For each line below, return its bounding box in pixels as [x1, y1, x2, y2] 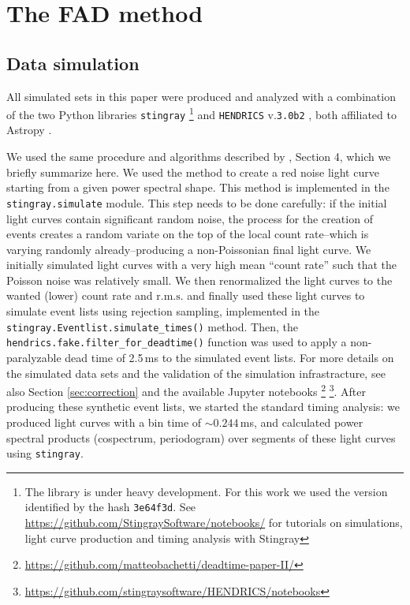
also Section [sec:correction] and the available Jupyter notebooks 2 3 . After [6, 381, 367, 399]
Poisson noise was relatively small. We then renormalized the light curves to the [6, 271, 393, 288]
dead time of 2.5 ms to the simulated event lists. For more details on [65, 349, 394, 365]
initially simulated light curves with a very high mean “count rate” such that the [6, 256, 397, 273]
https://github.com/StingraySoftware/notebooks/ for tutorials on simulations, [24, 514, 403, 531]
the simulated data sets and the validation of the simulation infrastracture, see [6, 364, 386, 381]
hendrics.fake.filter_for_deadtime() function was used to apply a [6, 334, 347, 350]
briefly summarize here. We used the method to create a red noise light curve [6, 163, 379, 180]
